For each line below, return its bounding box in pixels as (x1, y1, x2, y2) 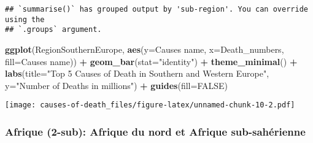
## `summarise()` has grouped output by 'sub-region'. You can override (5, 5, 308, 14)
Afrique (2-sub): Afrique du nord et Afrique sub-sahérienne (5, 123, 306, 139)
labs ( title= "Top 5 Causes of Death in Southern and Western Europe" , (5, 67, 269, 80)
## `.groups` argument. (5, 25, 102, 34)
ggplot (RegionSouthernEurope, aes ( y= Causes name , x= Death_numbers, (5, 42, 284, 55)
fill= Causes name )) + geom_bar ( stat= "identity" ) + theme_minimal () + (5, 55, 298, 68)
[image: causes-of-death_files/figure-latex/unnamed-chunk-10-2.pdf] (5, 101, 295, 110)
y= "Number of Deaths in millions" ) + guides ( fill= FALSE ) (5, 79, 228, 91)
